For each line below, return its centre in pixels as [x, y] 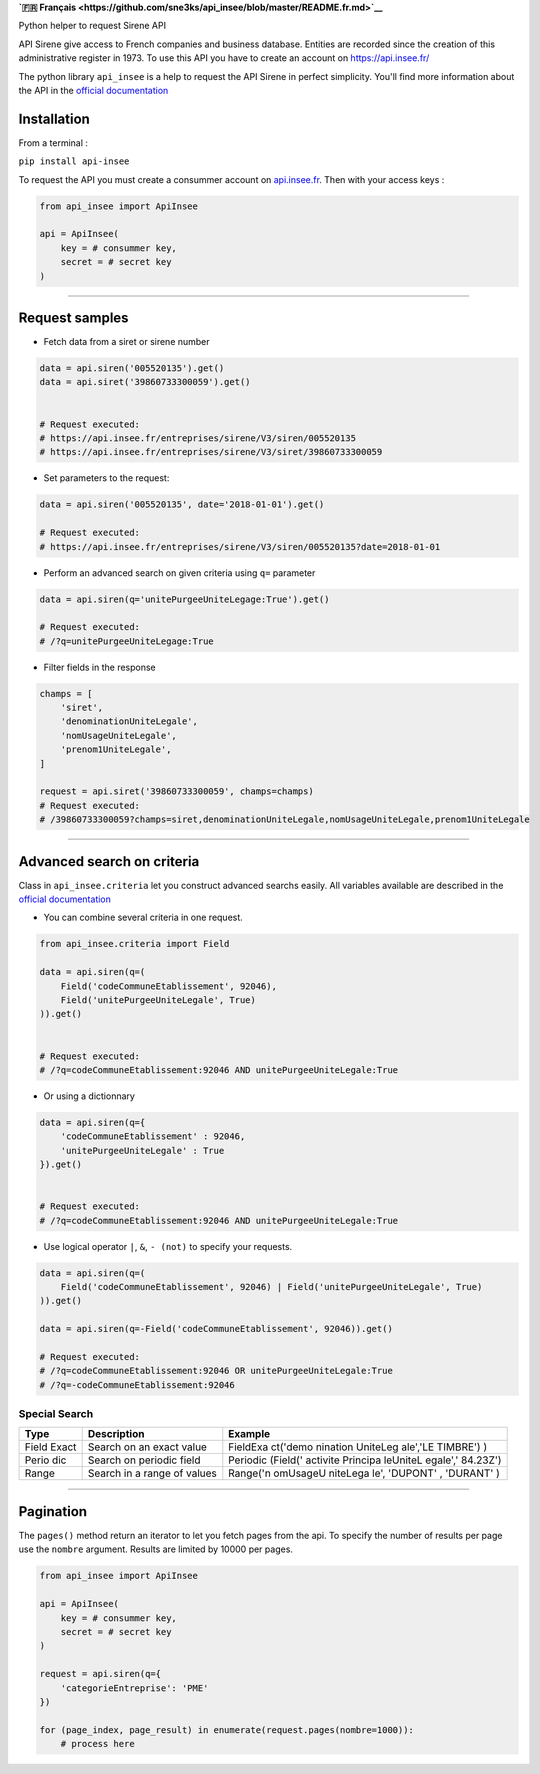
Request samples [73, 317]
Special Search [56, 1414]
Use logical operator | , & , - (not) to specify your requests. [168, 1246]
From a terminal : [53, 142]
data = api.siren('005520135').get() [132, 368]
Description [116, 1434]
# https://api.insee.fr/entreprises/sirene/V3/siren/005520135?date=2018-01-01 [240, 546]
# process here [97, 1744]
